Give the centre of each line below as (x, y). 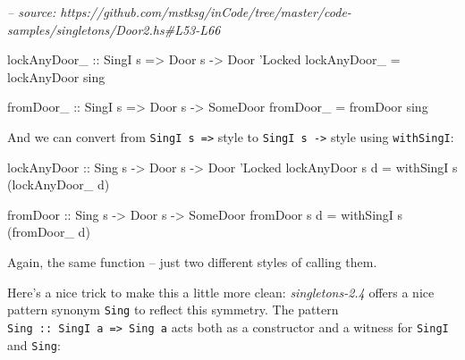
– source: (32, 12)
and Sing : (34, 344)
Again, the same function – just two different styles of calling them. (192, 262)
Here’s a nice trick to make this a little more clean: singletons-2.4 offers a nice (221, 292)
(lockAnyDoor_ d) (59, 184)
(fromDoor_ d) (49, 232)
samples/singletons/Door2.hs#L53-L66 (114, 29)
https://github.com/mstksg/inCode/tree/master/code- (206, 12)
